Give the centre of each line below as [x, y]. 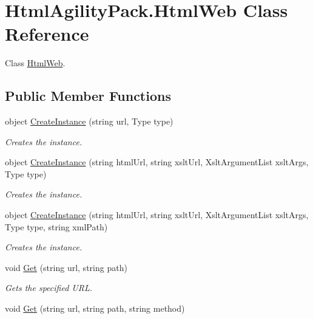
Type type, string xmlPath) [56, 226]
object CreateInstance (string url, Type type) [89, 121]
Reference [47, 34]
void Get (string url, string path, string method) [95, 308]
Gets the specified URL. [49, 288]
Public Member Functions [88, 96]
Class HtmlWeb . [35, 63]
